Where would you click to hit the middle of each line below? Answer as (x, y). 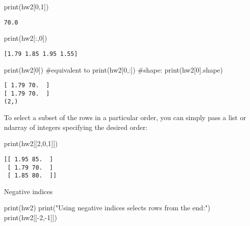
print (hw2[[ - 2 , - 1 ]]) (31, 217)
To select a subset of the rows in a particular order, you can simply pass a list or (125, 117)
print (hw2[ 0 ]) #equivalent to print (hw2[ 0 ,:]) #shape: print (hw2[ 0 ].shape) (113, 69)
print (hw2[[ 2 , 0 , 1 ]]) (31, 143)
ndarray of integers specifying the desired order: (76, 127)
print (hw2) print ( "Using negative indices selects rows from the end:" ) (107, 208)
